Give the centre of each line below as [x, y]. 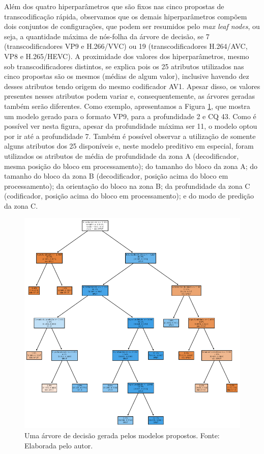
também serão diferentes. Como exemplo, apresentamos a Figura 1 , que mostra [127, 106]
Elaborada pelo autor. [59, 445]
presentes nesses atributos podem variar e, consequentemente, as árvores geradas [129, 96]
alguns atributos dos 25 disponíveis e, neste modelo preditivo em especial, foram [129, 146]
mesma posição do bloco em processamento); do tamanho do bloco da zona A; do [131, 166]
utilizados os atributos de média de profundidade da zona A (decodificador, [122, 155]
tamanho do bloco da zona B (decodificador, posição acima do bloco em [116, 176]
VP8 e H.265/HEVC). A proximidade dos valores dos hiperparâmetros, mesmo [127, 56]
